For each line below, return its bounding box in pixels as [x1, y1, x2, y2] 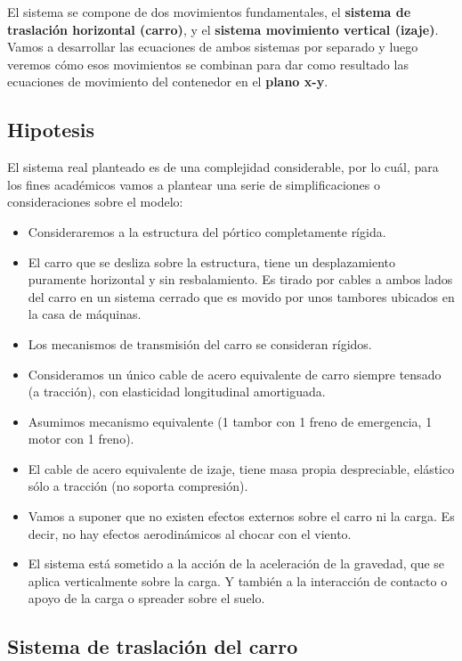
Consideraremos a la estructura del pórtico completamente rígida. [28, 222, 386, 241]
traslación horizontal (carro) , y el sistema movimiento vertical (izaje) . [7, 20, 439, 38]
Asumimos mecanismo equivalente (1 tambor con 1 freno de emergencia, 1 [28, 412, 433, 430]
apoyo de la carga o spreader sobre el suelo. [28, 589, 265, 608]
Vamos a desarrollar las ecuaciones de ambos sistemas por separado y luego [7, 37, 418, 56]
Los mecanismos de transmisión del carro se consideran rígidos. [28, 334, 372, 353]
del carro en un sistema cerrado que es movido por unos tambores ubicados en [28, 287, 455, 306]
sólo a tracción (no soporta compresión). [28, 477, 248, 495]
